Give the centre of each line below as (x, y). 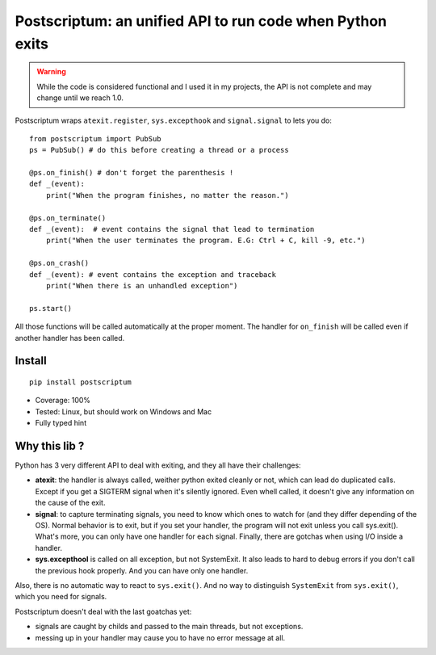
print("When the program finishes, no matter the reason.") (168, 195)
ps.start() (51, 308)
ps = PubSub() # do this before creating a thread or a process (159, 150)
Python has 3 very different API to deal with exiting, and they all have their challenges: (158, 465)
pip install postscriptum (81, 382)
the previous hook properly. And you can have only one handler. (142, 570)
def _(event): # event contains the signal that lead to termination (172, 229)
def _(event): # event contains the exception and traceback (153, 274)
